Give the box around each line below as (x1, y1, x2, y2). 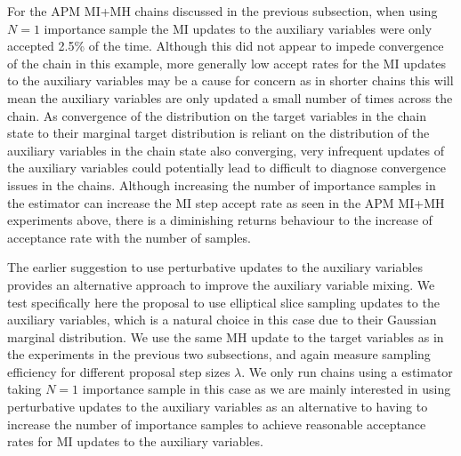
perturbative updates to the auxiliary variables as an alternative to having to (7, 397, 428, 416)
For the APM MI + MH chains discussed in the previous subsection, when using (7, 2, 438, 20)
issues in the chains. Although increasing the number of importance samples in (7, 175, 436, 194)
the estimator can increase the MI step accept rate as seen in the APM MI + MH (7, 193, 445, 212)
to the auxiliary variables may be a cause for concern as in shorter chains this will (7, 71, 454, 90)
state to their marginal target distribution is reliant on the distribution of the (7, 124, 430, 142)
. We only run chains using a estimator (241, 362, 453, 380)
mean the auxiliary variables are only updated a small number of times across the (7, 88, 453, 107)
